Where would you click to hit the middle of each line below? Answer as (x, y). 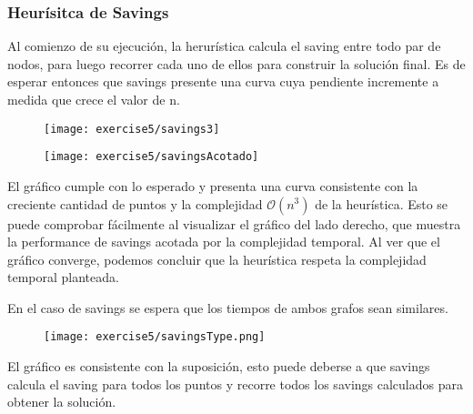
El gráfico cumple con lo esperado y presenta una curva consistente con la (213, 185)
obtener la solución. (62, 402)
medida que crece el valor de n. (94, 99)
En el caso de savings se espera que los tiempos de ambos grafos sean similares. (228, 307)
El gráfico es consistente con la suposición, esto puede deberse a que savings (219, 366)
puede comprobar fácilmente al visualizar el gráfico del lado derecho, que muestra (234, 223)
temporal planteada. (63, 277)
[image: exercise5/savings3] (132, 129)
